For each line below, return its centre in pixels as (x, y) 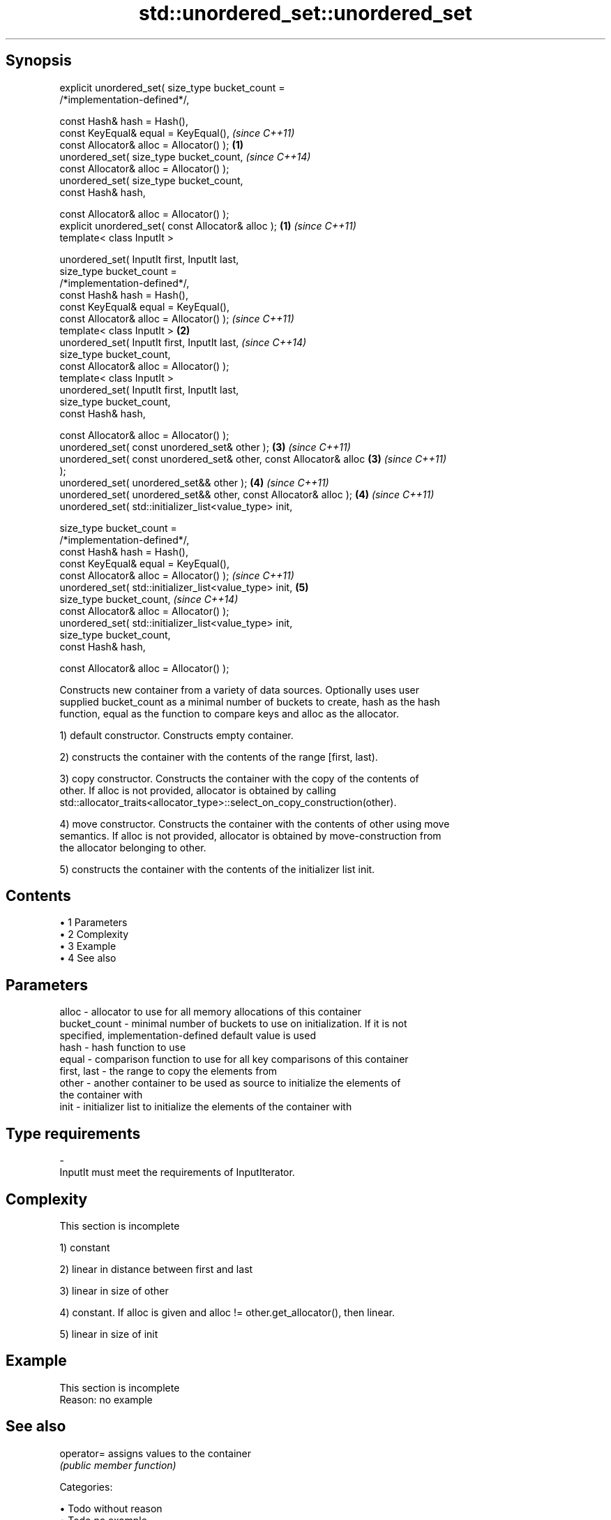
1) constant (85, 1247)
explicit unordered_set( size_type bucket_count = (172, 87)
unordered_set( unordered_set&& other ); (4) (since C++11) (194, 482)
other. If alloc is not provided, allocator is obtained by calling (198, 790)
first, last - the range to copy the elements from (168, 1071)
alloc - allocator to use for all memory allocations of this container (211, 1012)
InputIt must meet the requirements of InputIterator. (177, 1172)
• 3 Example (88, 946)
